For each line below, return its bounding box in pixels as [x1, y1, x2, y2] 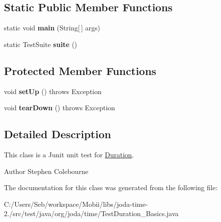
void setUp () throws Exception [4, 86, 102, 96]
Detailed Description [4, 126, 111, 142]
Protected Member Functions [4, 63, 157, 78]
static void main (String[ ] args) [4, 23, 100, 33]
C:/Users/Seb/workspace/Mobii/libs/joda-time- [4, 198, 148, 209]
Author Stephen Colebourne [4, 166, 88, 176]
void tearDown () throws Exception [4, 102, 115, 113]
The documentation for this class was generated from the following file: [4, 182, 218, 193]
